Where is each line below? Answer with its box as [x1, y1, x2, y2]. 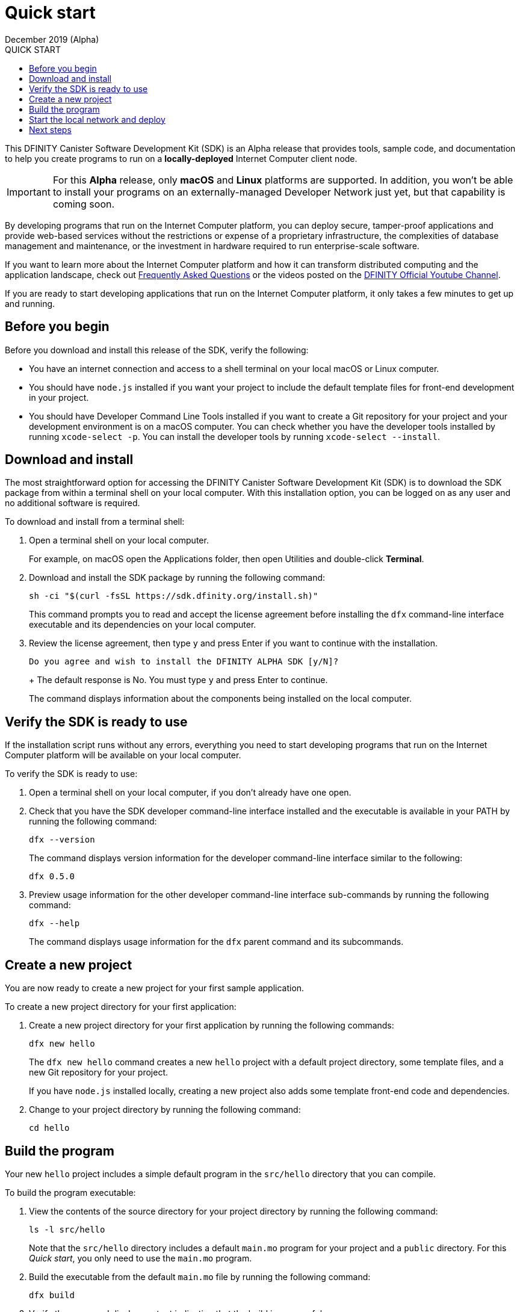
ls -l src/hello [29, 1224, 105, 1234]
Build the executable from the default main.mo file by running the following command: [29, 1271, 371, 1282]
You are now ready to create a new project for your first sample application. [5, 983, 305, 994]
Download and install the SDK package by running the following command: [29, 572, 326, 583]
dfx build [29, 1290, 75, 1300]
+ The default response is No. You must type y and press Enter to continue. [29, 675, 328, 685]
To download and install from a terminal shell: [5, 516, 185, 527]
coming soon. [52, 197, 115, 210]
